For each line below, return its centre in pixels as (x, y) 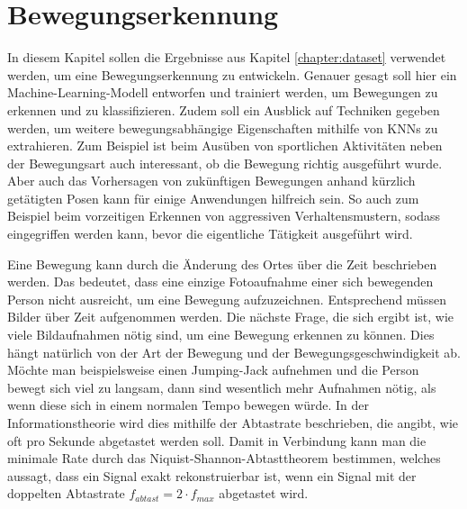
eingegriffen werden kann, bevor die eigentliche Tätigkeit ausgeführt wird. (210, 234)
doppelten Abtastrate (66, 493)
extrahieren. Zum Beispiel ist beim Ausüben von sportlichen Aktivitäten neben (225, 145)
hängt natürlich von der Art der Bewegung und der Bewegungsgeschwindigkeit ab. (234, 352)
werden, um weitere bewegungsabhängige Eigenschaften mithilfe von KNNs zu (223, 127)
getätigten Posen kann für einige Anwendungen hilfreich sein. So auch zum (213, 198)
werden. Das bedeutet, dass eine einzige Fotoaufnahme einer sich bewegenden (220, 282)
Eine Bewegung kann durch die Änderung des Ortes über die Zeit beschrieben (222, 264)
